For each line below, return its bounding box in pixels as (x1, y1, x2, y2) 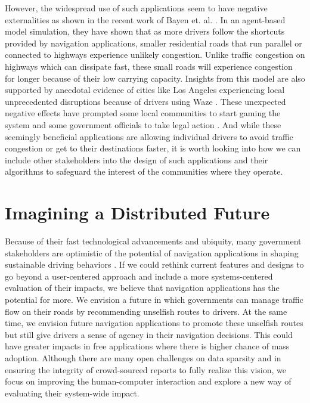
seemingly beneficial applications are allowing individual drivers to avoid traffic (5, 130, 293, 142)
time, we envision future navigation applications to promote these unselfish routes (5, 317, 303, 329)
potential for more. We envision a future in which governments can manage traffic (5, 293, 303, 305)
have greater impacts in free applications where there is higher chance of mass (5, 340, 290, 352)
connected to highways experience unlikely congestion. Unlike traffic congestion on (5, 48, 305, 61)
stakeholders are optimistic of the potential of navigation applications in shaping (5, 246, 299, 259)
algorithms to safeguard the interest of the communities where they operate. (5, 165, 283, 178)
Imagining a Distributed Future (5, 200, 270, 225)
